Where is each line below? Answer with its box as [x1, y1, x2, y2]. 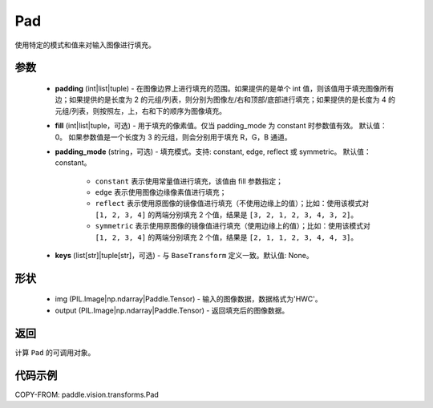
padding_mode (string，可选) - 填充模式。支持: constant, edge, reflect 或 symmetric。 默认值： [55, 147, 372, 156]
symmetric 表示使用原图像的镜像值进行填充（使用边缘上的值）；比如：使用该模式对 [95, 221, 370, 231]
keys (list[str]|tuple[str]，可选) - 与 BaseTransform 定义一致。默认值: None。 [55, 251, 314, 261]
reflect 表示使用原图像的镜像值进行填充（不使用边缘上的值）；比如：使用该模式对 [95, 199, 369, 208]
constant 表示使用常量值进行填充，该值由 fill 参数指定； [95, 176, 284, 186]
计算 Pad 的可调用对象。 [14, 347, 95, 357]
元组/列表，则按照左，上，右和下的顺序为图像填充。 [55, 106, 227, 115]
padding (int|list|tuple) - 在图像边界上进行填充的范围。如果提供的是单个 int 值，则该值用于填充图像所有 [55, 83, 395, 93]
